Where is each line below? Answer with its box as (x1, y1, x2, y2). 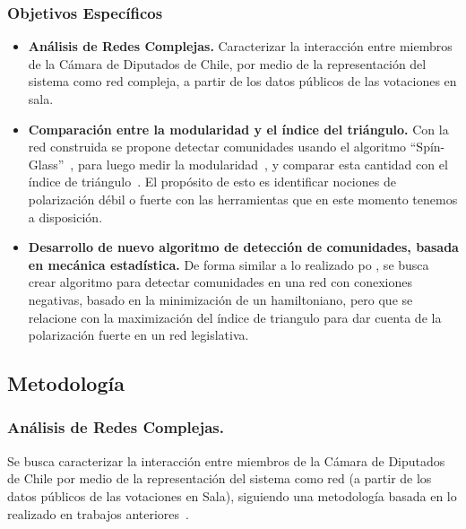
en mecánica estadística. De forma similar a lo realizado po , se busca (28, 255, 429, 273)
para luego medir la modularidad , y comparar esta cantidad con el (77, 154, 448, 173)
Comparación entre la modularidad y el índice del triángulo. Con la (28, 119, 449, 138)
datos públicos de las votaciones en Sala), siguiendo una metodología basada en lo (7, 486, 457, 505)
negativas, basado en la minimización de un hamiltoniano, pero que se (28, 290, 413, 308)
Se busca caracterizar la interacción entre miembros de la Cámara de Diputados (7, 451, 445, 470)
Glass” (28, 154, 65, 173)
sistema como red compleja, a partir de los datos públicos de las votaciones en (28, 72, 457, 91)
